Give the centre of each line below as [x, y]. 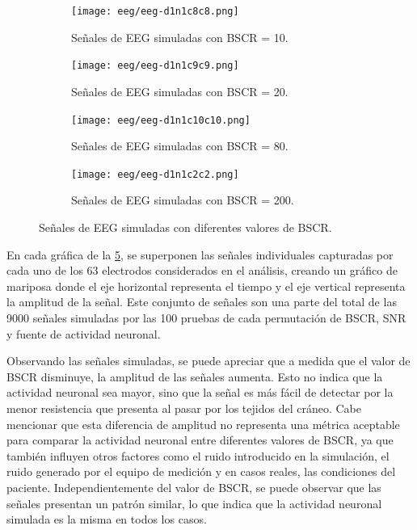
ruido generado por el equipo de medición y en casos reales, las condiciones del [201, 471]
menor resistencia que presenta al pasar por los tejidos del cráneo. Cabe [184, 408]
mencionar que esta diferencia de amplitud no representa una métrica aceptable [203, 424]
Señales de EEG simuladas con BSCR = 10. [180, 37]
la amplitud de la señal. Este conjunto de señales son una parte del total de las [202, 302]
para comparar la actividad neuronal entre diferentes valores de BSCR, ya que [200, 440]
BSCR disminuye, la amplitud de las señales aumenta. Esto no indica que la [195, 376]
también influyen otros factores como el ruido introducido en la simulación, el [198, 455]
